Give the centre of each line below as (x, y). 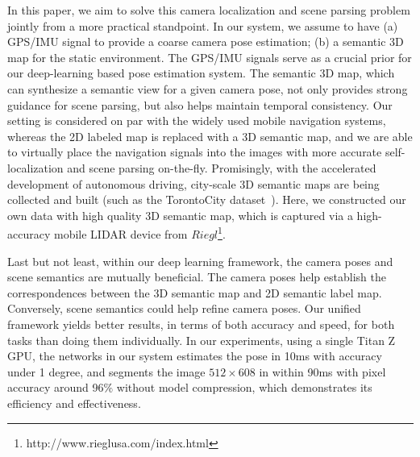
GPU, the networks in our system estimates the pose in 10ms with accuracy (195, 356)
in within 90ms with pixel (322, 371)
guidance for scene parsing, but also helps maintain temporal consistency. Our (200, 104)
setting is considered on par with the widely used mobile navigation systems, (197, 120)
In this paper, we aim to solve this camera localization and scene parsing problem (209, 10)
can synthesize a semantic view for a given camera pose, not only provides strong (208, 88)
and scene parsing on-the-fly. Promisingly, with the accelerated (222, 167)
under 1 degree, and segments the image (106, 371)
